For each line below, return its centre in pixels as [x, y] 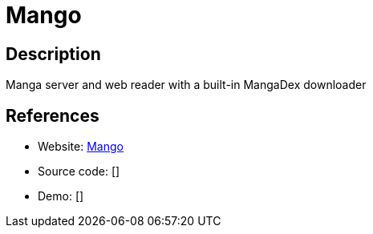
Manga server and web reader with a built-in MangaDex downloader [186, 85]
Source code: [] [79, 171]
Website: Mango [81, 147]
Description [53, 54]
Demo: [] [61, 196]
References [53, 115]
